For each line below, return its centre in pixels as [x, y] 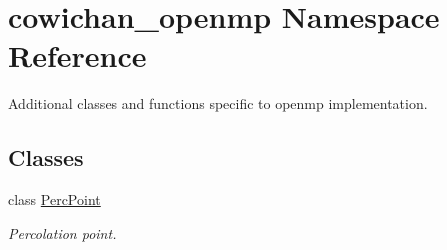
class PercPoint [54, 199]
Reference [77, 55]
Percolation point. [62, 232]
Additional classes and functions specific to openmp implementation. [218, 103]
